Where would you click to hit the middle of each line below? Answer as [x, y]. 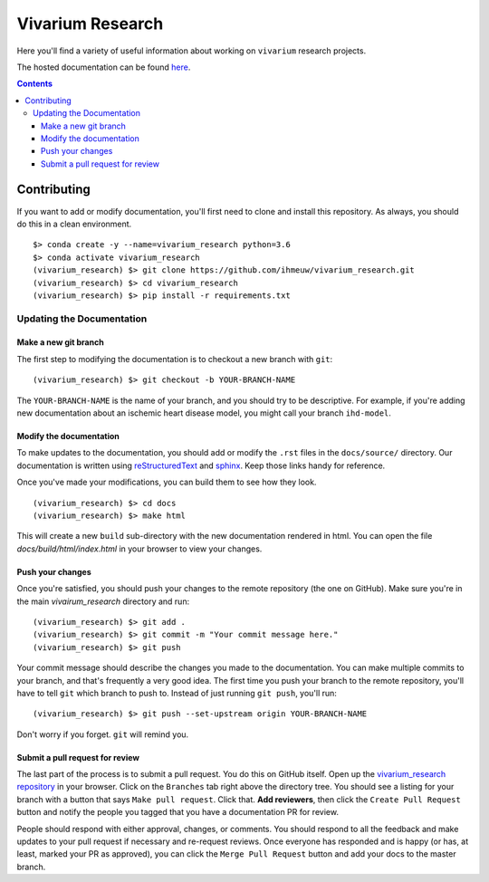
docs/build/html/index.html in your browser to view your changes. [139, 549]
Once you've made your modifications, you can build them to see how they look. [167, 482]
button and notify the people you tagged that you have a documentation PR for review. [178, 812]
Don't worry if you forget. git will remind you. [103, 734]
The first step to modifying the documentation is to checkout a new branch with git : [175, 359]
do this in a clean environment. [74, 224]
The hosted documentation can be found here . [104, 67]
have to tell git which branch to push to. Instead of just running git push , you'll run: [177, 693]
